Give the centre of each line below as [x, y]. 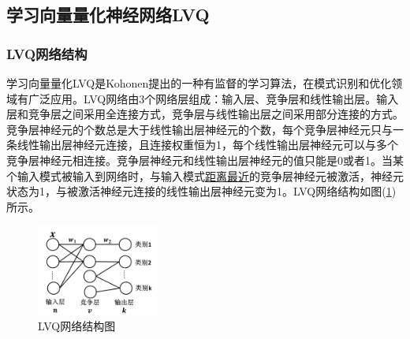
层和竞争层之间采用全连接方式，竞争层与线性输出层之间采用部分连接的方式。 [205, 114]
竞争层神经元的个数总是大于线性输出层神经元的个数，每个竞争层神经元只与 [199, 129]
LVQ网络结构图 [77, 326]
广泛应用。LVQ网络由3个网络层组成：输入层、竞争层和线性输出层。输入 [213, 98]
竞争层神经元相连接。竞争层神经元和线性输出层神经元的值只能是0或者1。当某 [205, 160]
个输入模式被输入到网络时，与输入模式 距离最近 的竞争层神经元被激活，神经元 [205, 175]
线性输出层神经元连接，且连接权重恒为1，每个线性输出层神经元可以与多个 [207, 145]
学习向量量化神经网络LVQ [108, 15]
